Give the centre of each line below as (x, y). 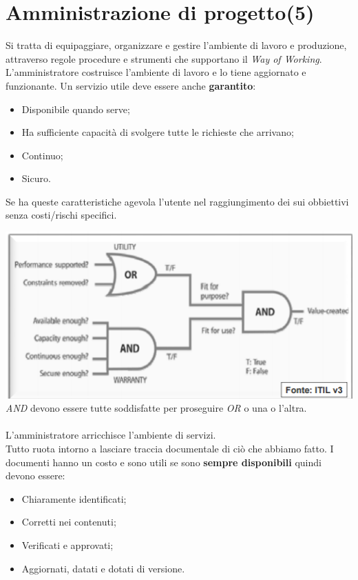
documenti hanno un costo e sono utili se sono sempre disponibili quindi (164, 462)
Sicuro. (36, 178)
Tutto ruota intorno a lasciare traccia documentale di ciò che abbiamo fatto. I (170, 448)
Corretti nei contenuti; (69, 522)
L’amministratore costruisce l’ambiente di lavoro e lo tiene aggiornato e (156, 72)
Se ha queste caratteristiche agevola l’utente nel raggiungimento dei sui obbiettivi (177, 201)
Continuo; (42, 155)
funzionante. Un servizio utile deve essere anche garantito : (131, 85)
